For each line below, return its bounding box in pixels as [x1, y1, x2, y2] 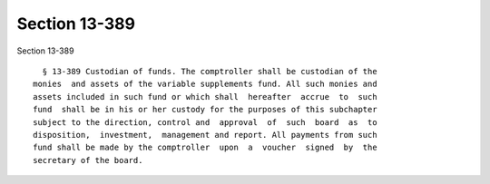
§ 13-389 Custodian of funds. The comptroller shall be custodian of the [42, 66, 377, 76]
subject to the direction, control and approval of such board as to [33, 117, 377, 127]
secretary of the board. [33, 155, 143, 165]
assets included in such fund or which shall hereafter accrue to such [33, 92, 377, 102]
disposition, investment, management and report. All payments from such [33, 130, 377, 140]
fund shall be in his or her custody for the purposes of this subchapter [33, 104, 377, 115]
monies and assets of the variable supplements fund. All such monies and [33, 79, 377, 90]
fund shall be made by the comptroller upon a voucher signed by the [33, 142, 377, 153]
